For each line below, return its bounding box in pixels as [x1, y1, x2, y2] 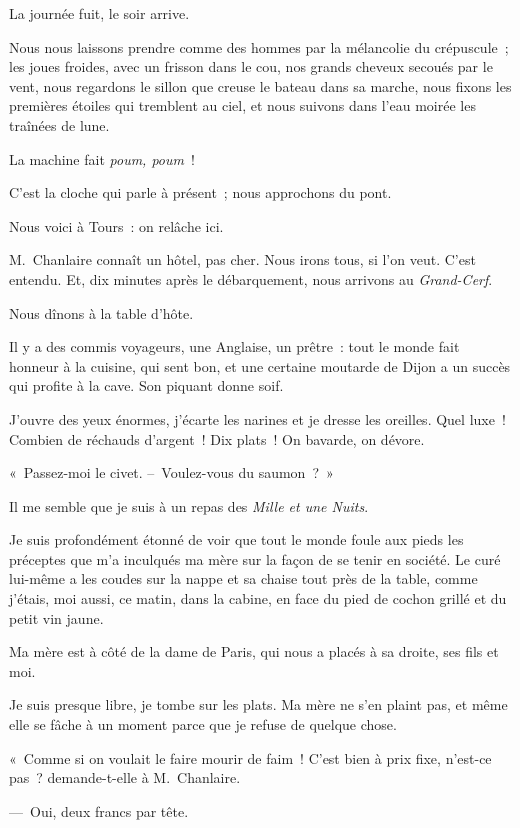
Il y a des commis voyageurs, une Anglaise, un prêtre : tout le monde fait [9, 336, 460, 357]
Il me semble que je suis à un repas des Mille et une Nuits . [9, 495, 369, 516]
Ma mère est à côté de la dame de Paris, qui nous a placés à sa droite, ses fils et [9, 641, 499, 662]
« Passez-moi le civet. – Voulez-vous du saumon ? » [9, 462, 334, 483]
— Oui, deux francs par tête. [9, 800, 189, 821]
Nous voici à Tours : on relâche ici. [9, 215, 224, 236]
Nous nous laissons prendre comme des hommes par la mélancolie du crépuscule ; [9, 36, 509, 57]
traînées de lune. [9, 114, 110, 135]
